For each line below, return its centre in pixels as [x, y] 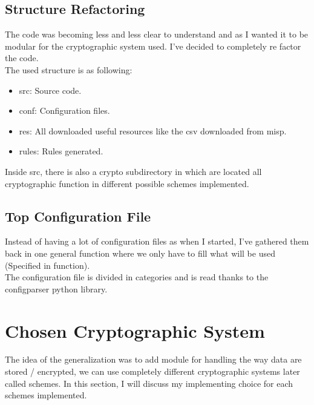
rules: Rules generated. [61, 151]
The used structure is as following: [69, 69]
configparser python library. [56, 288]
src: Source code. [50, 90]
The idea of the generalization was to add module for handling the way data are [153, 359]
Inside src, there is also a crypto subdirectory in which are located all [133, 171]
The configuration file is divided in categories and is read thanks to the [137, 277]
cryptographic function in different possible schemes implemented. [127, 183]
